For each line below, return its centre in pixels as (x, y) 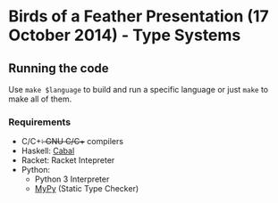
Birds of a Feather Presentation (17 (139, 16)
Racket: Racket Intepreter (68, 160)
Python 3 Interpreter (72, 179)
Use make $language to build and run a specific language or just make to (139, 89)
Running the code (59, 68)
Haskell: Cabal (48, 151)
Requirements (40, 122)
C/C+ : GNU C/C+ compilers (72, 142)
